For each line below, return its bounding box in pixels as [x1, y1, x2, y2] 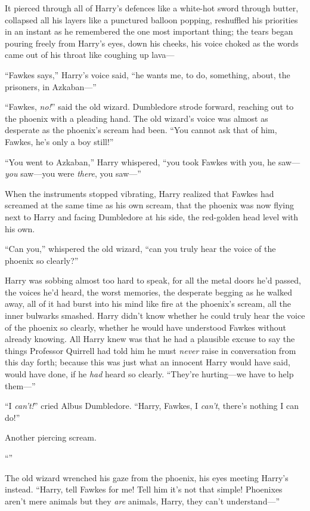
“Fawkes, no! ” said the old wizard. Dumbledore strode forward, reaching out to [5, 100, 294, 113]
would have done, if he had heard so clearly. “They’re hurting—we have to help [5, 368, 294, 380]
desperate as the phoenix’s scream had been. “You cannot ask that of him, [5, 124, 277, 136]
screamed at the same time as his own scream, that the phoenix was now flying [5, 199, 294, 211]
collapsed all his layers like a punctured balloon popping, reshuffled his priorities [5, 13, 298, 26]
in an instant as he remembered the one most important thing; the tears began [5, 25, 293, 38]
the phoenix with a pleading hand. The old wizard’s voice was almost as [5, 112, 268, 124]
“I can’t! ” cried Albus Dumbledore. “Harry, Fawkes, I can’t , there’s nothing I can [5, 399, 299, 412]
